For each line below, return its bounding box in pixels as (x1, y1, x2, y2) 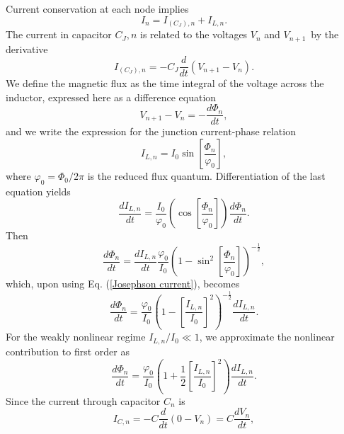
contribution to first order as (6, 343, 130, 358)
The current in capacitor (6, 27, 112, 42)
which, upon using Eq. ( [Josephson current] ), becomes (6, 276, 240, 291)
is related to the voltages (140, 27, 248, 42)
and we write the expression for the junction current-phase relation (6, 124, 296, 139)
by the (311, 27, 339, 42)
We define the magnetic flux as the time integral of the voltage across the (6, 76, 324, 91)
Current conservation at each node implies (6, 1, 189, 16)
